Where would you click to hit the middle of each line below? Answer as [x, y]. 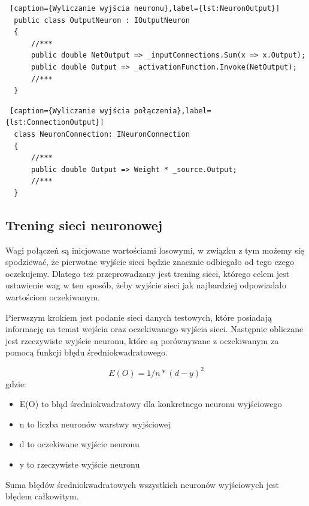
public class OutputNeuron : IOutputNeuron [102, 20]
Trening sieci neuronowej [84, 225]
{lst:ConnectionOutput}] [55, 123]
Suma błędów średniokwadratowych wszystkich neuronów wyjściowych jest [143, 484]
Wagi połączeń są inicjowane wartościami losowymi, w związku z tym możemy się [155, 250]
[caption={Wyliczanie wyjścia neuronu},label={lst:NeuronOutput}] [145, 8]
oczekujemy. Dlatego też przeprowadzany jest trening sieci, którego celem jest [148, 273]
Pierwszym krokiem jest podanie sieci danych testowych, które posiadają [139, 317]
